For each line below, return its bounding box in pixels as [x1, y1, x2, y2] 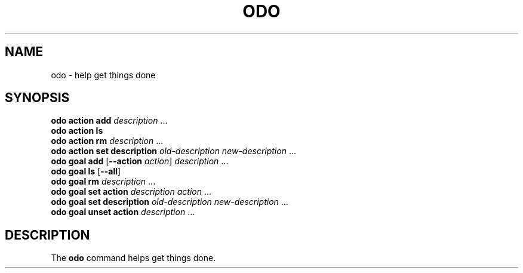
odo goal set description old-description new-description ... [51, 197, 288, 207]
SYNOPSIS [5, 90, 70, 106]
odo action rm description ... [51, 136, 164, 146]
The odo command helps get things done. [51, 253, 216, 263]
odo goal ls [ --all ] [51, 166, 121, 177]
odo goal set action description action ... [51, 186, 212, 197]
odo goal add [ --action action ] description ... [51, 156, 229, 167]
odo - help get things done [51, 69, 156, 80]
